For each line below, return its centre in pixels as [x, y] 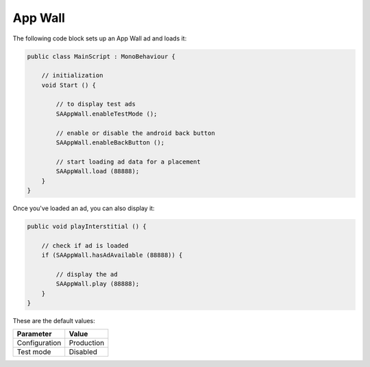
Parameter [34, 334]
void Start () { [69, 85]
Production [87, 343]
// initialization [72, 76]
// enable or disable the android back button [135, 133]
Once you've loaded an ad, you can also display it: [84, 208]
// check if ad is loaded [85, 245]
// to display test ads [96, 104]
